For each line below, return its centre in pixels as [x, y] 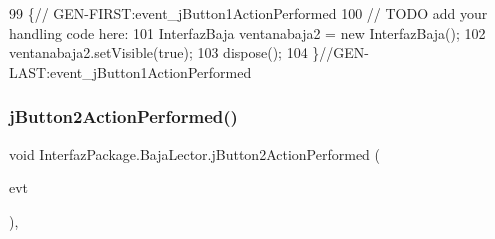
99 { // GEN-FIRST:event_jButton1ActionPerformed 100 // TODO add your [248, 13]
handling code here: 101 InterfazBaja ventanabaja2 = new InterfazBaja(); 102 [247, 32]
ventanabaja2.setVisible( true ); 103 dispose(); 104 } [164, 52]
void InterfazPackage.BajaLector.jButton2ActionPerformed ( [194, 153]
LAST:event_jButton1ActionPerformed [130, 71]
